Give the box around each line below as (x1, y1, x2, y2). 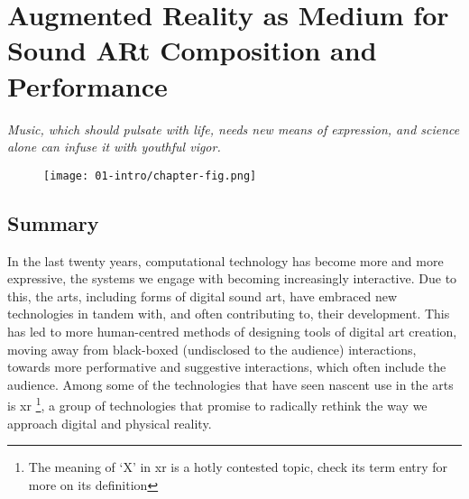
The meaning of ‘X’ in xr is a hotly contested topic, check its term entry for (28, 457, 448, 476)
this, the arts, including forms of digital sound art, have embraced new (7, 286, 398, 305)
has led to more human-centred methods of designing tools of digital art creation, (7, 321, 457, 340)
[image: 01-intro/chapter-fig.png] (43, 169, 257, 182)
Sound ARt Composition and (7, 32, 377, 69)
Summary (7, 208, 99, 236)
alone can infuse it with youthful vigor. (7, 137, 221, 156)
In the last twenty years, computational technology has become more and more (7, 251, 444, 270)
